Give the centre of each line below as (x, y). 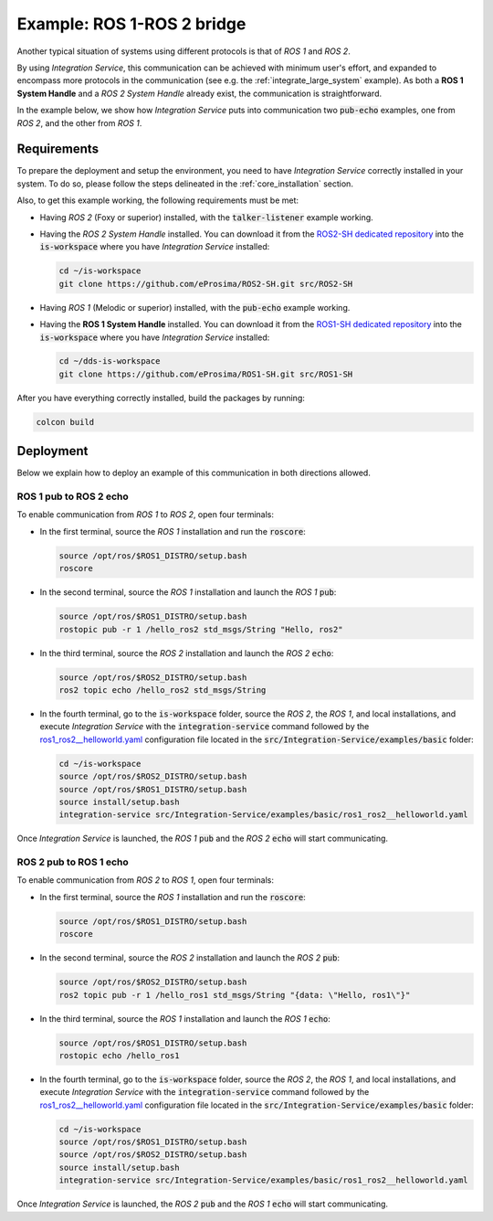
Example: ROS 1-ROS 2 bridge (131, 24)
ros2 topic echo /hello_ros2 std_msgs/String (163, 690)
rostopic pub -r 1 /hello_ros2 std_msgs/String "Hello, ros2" (201, 629)
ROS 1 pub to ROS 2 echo (73, 496)
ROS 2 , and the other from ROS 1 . (79, 122)
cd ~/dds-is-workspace (110, 361)
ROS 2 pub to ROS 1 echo (73, 862)
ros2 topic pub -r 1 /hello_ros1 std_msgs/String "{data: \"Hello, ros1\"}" (235, 995)
